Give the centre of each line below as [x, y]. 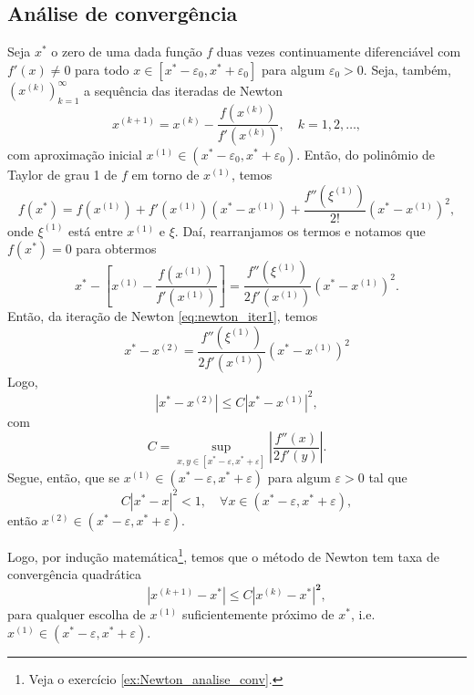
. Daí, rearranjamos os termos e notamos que [300, 230]
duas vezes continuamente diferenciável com [339, 52]
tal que [388, 477]
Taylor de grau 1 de [62, 174]
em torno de [165, 174]
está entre [96, 230]
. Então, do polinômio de [366, 154]
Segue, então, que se [63, 477]
